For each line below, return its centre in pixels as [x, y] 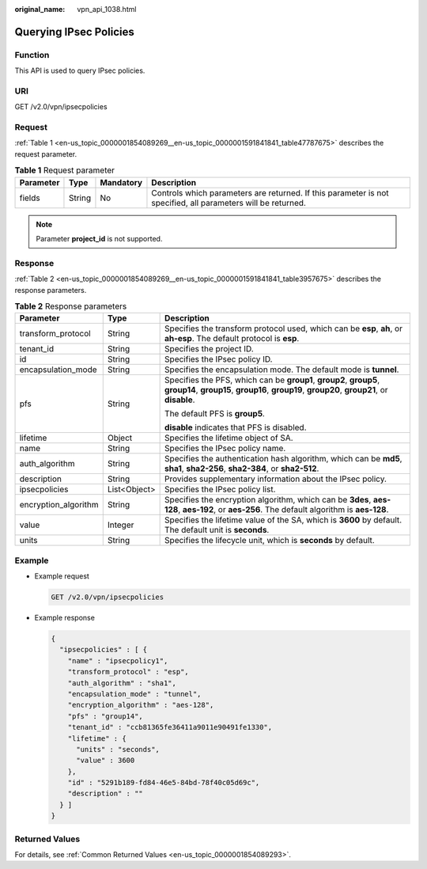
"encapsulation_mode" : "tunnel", [134, 694]
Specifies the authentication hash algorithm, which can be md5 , [283, 459]
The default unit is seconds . [217, 530]
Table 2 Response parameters [71, 306]
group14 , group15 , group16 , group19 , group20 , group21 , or [276, 390]
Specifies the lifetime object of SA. [229, 438]
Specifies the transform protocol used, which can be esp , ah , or [284, 328]
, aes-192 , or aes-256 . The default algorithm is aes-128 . [283, 510]
